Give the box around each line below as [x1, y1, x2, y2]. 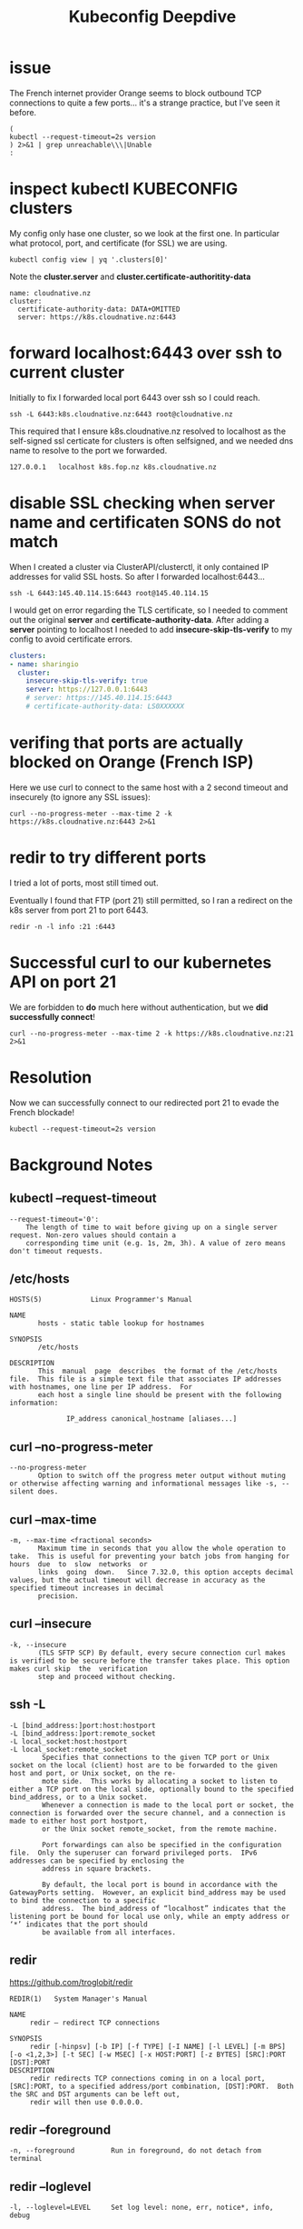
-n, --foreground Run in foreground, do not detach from [9, 2146, 261, 2155]
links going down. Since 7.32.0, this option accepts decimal [37, 1568, 295, 1577]
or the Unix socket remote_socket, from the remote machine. [42, 1824, 279, 1834]
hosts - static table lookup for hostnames [37, 1319, 205, 1328]
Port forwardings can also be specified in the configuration [42, 1840, 282, 1849]
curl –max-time [9, 1512, 97, 1527]
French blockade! [9, 1106, 75, 1117]
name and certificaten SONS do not [9, 512, 281, 533]
